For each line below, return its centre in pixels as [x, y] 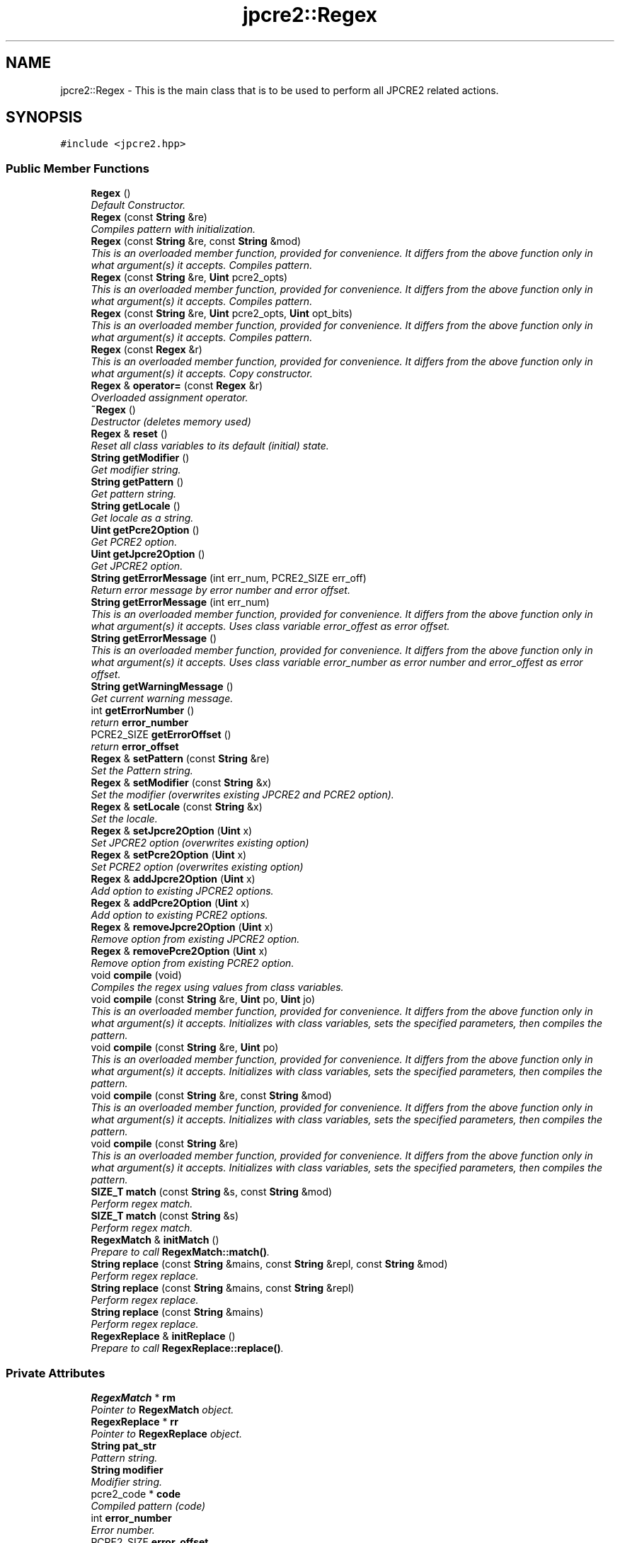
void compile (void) [136, 975]
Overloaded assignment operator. [170, 398]
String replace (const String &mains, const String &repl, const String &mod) [269, 1264]
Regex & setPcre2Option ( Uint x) [169, 855]
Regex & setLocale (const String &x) [177, 807]
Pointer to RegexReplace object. [166, 1433]
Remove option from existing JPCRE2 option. [195, 939]
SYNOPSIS [44, 117]
